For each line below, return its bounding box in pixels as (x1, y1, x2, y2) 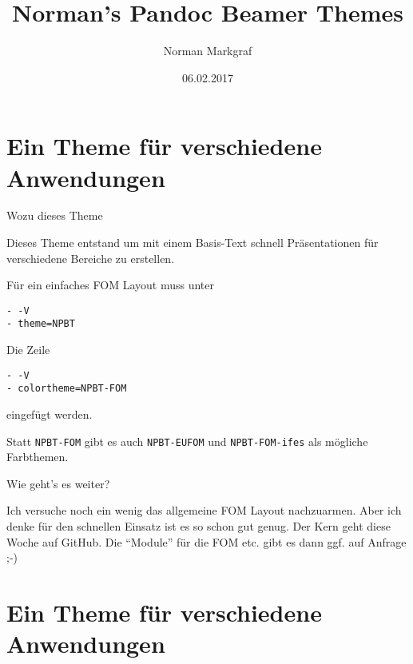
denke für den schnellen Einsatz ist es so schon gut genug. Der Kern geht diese (6, 518, 391, 535)
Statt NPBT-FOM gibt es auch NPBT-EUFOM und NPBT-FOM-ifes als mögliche (6, 432, 368, 449)
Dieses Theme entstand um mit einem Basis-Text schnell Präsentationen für (6, 234, 379, 251)
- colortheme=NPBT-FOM (6, 383, 127, 395)
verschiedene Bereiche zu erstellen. (6, 249, 175, 266)
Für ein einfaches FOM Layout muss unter (6, 276, 214, 293)
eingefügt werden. (6, 406, 93, 423)
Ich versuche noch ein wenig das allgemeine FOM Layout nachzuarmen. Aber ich (6, 502, 402, 519)
